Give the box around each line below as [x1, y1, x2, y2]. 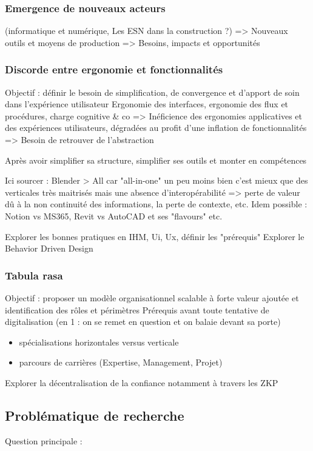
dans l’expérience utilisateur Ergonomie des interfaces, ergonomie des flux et [5, 98, 289, 110]
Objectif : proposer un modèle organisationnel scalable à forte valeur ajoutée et [5, 291, 299, 304]
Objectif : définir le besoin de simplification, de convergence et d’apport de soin [5, 85, 300, 98]
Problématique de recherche [5, 406, 184, 424]
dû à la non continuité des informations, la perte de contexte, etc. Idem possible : [5, 198, 308, 210]
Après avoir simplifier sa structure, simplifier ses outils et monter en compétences [5, 153, 307, 166]
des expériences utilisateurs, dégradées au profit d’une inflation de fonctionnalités [5, 121, 307, 134]
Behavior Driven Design [5, 242, 93, 255]
